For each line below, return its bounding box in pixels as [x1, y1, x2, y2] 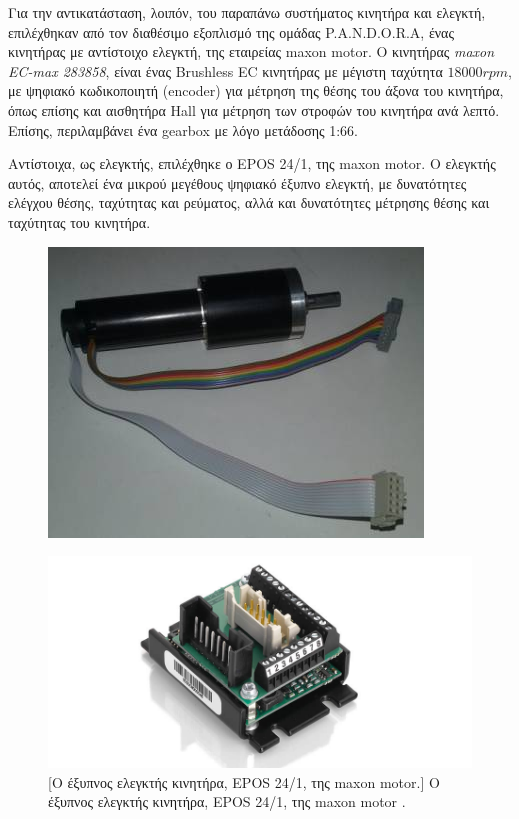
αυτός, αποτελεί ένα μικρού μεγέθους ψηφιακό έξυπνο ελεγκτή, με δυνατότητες [8, 172, 467, 193]
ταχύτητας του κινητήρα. [8, 211, 151, 232]
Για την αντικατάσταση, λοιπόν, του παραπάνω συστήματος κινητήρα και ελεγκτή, [8, 2, 486, 22]
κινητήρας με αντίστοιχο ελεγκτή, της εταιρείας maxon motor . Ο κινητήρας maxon [8, 41, 495, 62]
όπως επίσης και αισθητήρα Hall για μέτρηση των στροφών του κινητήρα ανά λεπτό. [8, 99, 500, 120]
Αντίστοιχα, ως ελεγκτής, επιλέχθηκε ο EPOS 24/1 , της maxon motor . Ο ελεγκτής [8, 153, 496, 174]
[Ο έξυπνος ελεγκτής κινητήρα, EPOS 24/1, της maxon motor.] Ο [48, 771, 440, 792]
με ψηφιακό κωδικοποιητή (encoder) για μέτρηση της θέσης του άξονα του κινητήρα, [8, 80, 504, 101]
